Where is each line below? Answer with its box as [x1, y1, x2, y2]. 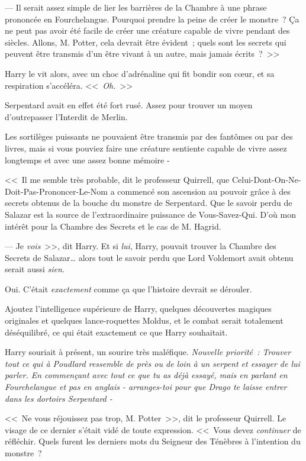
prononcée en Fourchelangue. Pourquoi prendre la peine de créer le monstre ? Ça [5, 12, 299, 25]
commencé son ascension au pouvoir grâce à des [117, 185, 291, 197]
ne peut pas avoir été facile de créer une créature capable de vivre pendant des [5, 24, 290, 37]
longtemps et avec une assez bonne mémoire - [5, 153, 170, 166]
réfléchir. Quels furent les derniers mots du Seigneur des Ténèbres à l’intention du [5, 435, 301, 447]
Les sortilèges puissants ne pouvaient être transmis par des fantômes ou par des [5, 130, 293, 143]
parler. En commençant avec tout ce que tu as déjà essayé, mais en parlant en [5, 369, 288, 381]
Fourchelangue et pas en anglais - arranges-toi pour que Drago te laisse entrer [5, 381, 287, 393]
